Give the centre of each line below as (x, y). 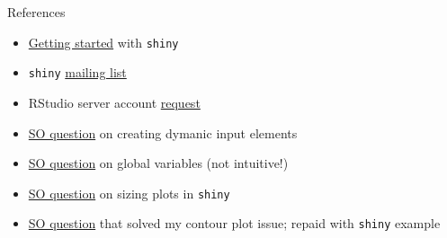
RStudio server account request (114, 102)
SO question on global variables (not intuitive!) (158, 163)
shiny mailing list (77, 72)
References (36, 12)
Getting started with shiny (103, 42)
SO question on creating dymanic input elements (163, 132)
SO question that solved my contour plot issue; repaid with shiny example (234, 223)
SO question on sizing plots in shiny (129, 193)
